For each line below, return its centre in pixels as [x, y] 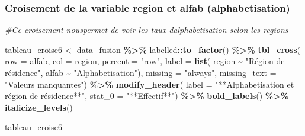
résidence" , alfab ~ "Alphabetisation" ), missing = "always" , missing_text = [141, 72]
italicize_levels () [39, 107]
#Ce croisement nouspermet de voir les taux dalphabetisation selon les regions [147, 30]
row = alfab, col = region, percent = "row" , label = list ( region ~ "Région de [145, 61]
